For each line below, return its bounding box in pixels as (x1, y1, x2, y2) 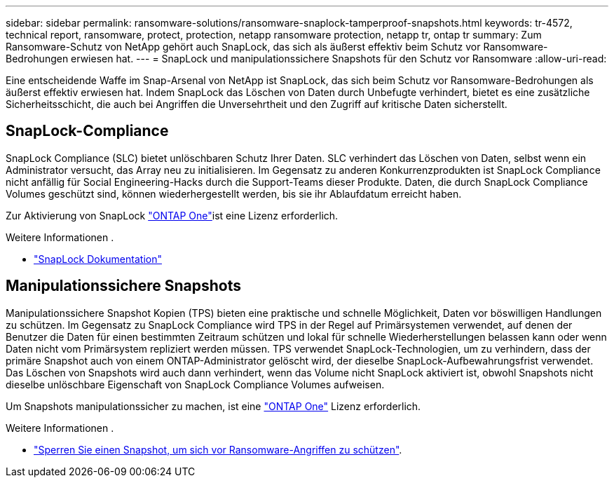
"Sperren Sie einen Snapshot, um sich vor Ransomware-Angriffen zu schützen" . (34, 443, 402, 456)
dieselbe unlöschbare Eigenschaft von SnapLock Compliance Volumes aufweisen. (6, 378, 385, 390)
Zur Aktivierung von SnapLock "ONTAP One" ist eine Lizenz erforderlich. (6, 209, 339, 222)
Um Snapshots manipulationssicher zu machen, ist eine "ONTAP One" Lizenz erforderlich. (6, 400, 421, 412)
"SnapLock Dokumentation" (34, 252, 162, 265)
